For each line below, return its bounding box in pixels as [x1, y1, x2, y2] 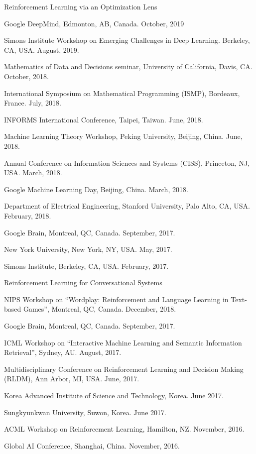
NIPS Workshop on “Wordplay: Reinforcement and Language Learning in [4, 294, 229, 304]
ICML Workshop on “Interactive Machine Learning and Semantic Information [4, 337, 242, 347]
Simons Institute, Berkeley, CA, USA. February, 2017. [4, 260, 169, 271]
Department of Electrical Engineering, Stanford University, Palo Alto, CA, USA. [4, 201, 250, 211]
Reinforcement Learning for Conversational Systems [4, 277, 162, 288]
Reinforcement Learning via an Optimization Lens [4, 1, 157, 11]
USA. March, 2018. [4, 167, 62, 178]
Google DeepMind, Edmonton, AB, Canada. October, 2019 [4, 18, 184, 28]
